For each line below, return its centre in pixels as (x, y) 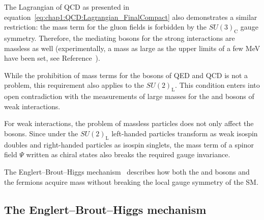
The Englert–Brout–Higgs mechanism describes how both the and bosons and (127, 171)
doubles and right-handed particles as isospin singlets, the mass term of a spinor (129, 144)
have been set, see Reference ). (52, 58)
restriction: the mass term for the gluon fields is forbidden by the (106, 27)
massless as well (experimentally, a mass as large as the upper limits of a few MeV (132, 48)
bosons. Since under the (41, 133)
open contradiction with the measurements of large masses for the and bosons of (129, 96)
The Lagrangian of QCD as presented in (67, 7)
